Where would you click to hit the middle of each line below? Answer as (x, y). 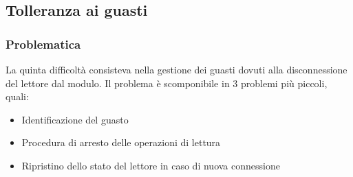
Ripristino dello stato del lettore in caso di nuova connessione (151, 165)
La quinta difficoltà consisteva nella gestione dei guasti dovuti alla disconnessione (176, 69)
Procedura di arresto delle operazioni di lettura (121, 142)
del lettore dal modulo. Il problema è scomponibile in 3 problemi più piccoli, (167, 83)
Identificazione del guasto (75, 119)
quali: (17, 96)
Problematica (43, 44)
